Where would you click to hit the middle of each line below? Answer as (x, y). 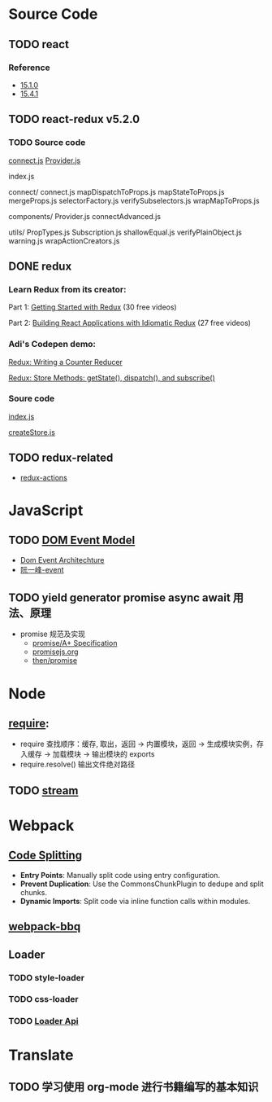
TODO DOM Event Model (72, 540)
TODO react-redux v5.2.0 (74, 119)
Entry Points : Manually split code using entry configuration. (120, 875)
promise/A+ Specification (75, 643)
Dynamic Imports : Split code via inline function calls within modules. (135, 901)
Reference (29, 68)
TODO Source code (47, 143)
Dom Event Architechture (62, 560)
